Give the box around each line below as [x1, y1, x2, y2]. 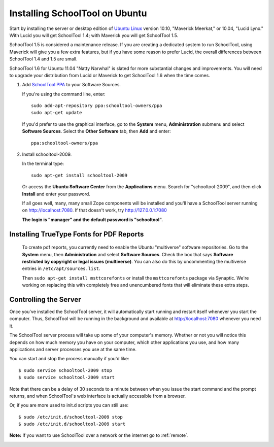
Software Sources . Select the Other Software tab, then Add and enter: [22, 128, 171, 134]
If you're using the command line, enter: [22, 91, 106, 97]
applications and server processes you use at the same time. [9, 346, 137, 352]
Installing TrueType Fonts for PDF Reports [9, 230, 144, 238]
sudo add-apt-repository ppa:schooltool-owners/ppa [31, 103, 162, 109]
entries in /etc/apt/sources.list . [22, 265, 100, 271]
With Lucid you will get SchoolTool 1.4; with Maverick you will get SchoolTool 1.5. [9, 32, 179, 38]
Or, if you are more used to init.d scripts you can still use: [9, 402, 129, 408]
